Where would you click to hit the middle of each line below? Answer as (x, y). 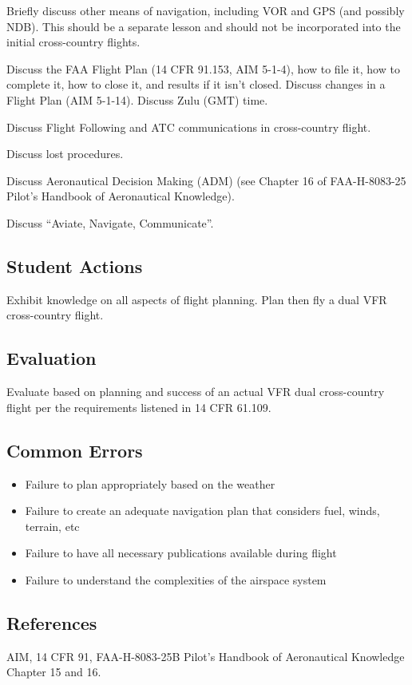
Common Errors (75, 450)
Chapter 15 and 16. (54, 672)
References (52, 622)
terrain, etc (52, 526)
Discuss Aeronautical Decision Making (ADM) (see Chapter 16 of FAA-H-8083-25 (206, 180)
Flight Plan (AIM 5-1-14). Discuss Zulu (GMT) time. (137, 99)
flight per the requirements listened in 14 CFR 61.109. (139, 407)
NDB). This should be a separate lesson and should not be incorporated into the (204, 26)
